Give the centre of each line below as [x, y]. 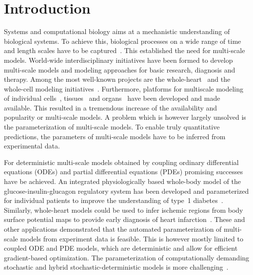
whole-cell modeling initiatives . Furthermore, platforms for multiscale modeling [124, 88]
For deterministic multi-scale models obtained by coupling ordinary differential [121, 162]
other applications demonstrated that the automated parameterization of [113, 229]
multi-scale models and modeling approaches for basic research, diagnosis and [120, 69]
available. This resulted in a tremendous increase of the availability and [111, 107]
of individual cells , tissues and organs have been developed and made [112, 98]
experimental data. [32, 146]
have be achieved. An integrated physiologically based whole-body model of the [122, 181]
